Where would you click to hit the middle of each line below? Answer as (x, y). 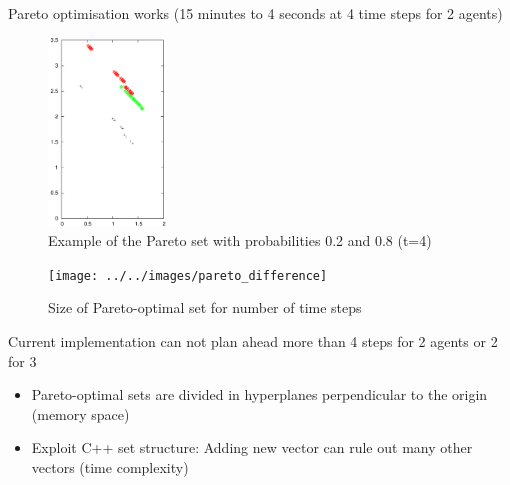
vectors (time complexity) (110, 466)
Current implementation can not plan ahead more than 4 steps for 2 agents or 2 (253, 341)
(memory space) (80, 413)
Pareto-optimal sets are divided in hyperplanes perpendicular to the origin (259, 394)
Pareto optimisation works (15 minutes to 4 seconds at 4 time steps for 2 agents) (255, 13)
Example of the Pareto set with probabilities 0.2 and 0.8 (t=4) (240, 240)
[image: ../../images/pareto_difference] (188, 275)
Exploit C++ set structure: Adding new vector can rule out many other (252, 447)
